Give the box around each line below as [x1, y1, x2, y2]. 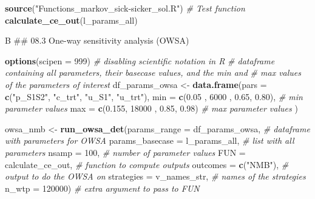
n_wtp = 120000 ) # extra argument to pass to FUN [5, 181, 200, 194]
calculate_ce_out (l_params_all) [5, 13, 138, 26]
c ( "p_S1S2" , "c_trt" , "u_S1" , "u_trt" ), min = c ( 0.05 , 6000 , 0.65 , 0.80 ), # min [5, 90, 303, 103]
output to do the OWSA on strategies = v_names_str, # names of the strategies [5, 170, 306, 183]
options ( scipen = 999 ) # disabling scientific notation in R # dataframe [5, 54, 275, 67]
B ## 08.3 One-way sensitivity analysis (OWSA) [5, 34, 189, 47]
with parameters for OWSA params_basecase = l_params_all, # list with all [5, 134, 294, 147]
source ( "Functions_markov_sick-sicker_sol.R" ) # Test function [5, 2, 245, 14]
